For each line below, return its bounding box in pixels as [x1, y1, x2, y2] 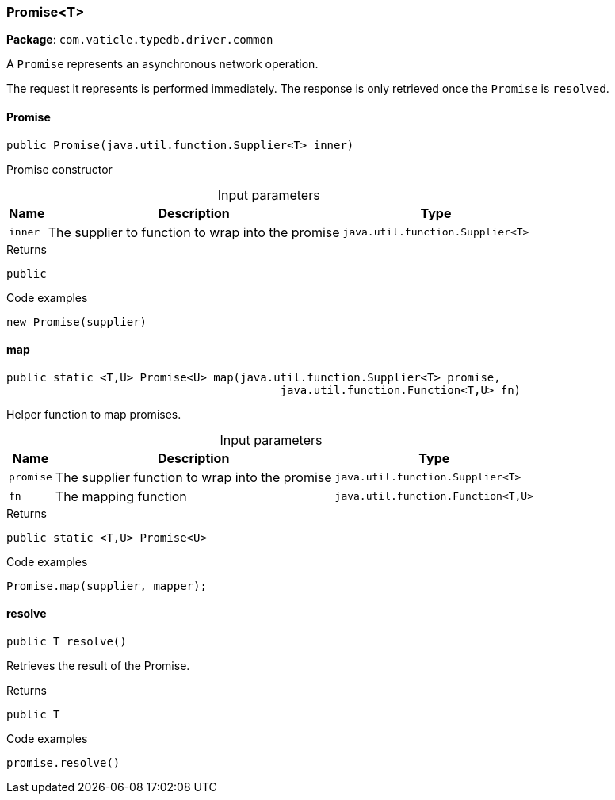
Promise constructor [6, 162, 113, 176]
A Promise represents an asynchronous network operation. [6, 57, 319, 71]
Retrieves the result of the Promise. [6, 659, 190, 673]
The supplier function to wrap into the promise [55, 469, 332, 485]
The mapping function [55, 488, 187, 504]
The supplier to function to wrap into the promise [48, 224, 340, 240]
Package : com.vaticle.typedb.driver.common [6, 33, 273, 47]
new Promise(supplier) [6, 315, 147, 328]
